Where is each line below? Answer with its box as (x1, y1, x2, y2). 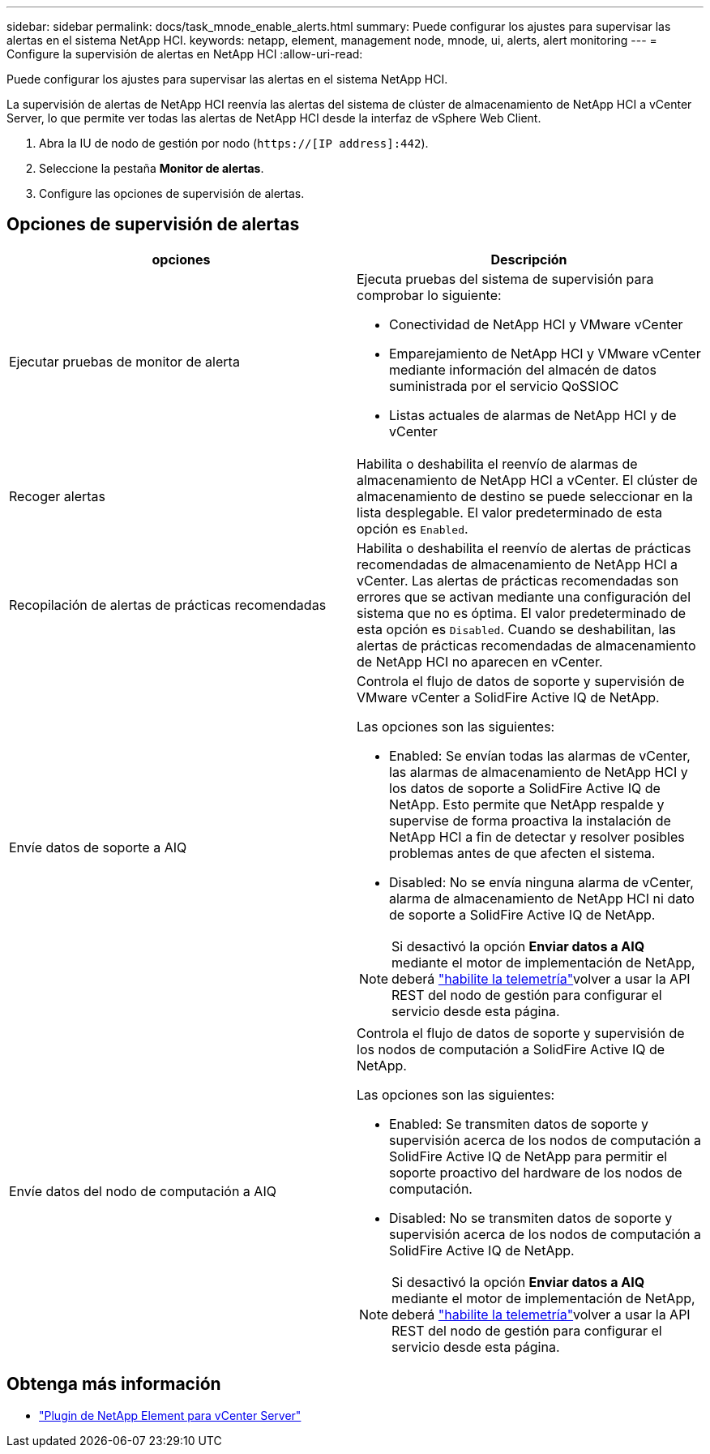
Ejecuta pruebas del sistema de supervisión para (357, 270, 654, 287)
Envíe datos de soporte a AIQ (9, 839, 187, 856)
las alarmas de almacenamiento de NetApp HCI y (389, 763, 688, 780)
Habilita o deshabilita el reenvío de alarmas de (357, 455, 638, 472)
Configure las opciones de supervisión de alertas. (39, 187, 305, 200)
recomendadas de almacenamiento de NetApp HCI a (357, 555, 678, 573)
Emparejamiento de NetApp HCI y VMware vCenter (389, 345, 701, 362)
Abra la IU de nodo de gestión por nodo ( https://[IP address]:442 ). (39, 136, 429, 150)
